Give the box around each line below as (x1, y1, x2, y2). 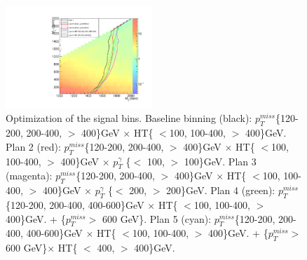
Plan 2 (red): (6, 139, 61, 153)
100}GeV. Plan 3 (184, 153, 257, 168)
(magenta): (6, 168, 53, 183)
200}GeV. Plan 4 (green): (166, 183, 275, 198)
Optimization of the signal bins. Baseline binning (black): (6, 111, 252, 125)
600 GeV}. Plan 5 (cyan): (102, 211, 212, 226)
